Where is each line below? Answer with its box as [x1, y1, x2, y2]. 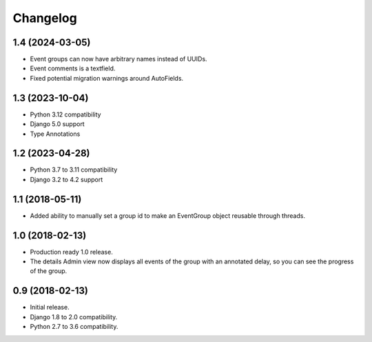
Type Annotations [30, 130, 81, 138]
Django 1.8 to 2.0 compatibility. [30, 312, 118, 321]
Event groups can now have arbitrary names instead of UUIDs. [30, 55, 207, 63]
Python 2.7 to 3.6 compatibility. [30, 323, 118, 331]
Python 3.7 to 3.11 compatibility [30, 165, 118, 174]
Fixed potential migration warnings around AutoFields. [30, 74, 184, 82]
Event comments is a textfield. [30, 64, 116, 72]
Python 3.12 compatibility [30, 110, 101, 119]
